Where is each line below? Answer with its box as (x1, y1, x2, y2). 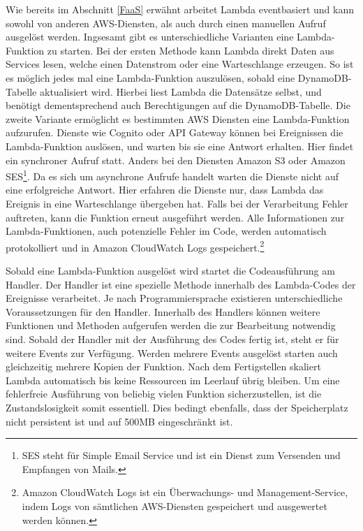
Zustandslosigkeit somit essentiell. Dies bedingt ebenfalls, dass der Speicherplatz (6, 400, 348, 414)
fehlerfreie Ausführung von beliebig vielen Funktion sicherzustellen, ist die (6, 386, 322, 401)
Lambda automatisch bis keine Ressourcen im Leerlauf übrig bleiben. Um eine (6, 372, 340, 387)
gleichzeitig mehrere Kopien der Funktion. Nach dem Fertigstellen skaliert (6, 359, 321, 374)
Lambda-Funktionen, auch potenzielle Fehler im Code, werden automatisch (6, 224, 327, 238)
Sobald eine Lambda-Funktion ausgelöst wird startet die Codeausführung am (6, 263, 335, 277)
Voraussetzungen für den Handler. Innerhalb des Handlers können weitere (6, 304, 320, 319)
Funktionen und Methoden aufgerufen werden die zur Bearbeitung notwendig (6, 318, 336, 333)
